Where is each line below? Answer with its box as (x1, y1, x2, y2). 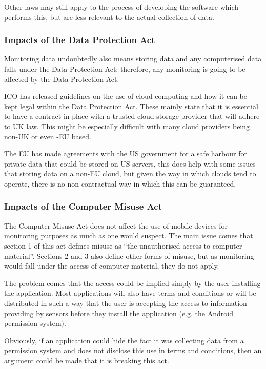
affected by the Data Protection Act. (4, 73, 119, 84)
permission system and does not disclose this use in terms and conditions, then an (4, 345, 262, 356)
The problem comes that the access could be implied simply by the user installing (4, 277, 261, 288)
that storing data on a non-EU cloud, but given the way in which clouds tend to (4, 168, 256, 179)
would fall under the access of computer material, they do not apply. (4, 260, 219, 271)
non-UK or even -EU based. (4, 131, 91, 141)
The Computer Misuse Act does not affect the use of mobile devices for (4, 220, 228, 231)
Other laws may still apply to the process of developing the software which (4, 2, 239, 12)
